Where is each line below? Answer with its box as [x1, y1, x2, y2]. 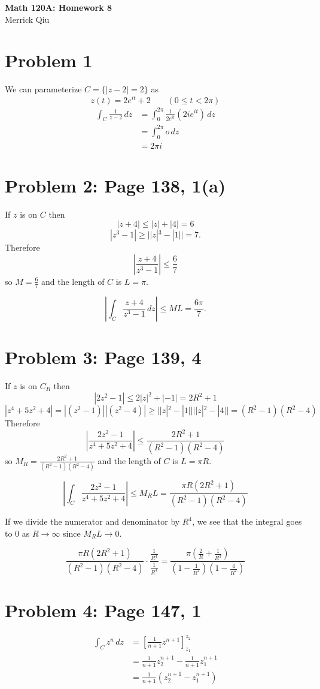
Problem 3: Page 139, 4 [5, 345, 202, 369]
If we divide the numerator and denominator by [5, 515, 180, 528]
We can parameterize [5, 83, 82, 95]
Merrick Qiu [5, 13, 50, 25]
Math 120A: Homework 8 [5, 1, 112, 13]
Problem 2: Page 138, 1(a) [5, 173, 226, 197]
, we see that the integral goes [192, 515, 302, 528]
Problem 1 [5, 48, 93, 73]
